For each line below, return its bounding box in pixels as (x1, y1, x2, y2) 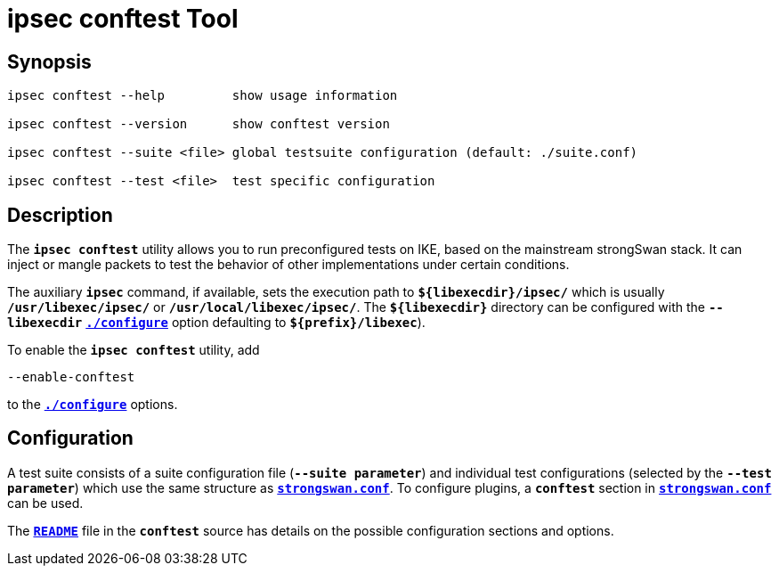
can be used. (7, 495, 84, 511)
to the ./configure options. (7, 397, 178, 413)
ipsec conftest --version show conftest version (7, 117, 390, 132)
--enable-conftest (7, 370, 135, 385)
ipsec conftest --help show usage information (7, 88, 398, 103)
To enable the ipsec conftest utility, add (7, 342, 260, 358)
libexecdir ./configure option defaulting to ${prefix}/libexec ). (7, 315, 426, 331)
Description (7, 203, 113, 226)
